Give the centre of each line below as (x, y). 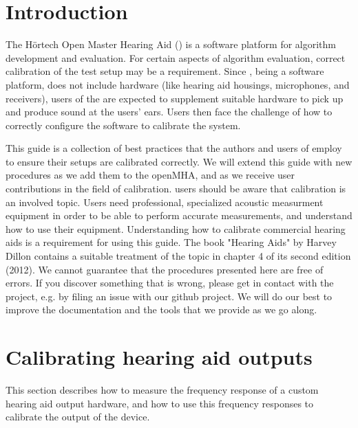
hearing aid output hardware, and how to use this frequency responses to (160, 403)
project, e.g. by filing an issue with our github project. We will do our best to (169, 296)
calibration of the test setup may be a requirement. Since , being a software (165, 71)
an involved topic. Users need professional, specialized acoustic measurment (165, 202)
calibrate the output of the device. (78, 417)
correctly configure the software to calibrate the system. (123, 125)
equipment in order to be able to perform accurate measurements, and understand (179, 215)
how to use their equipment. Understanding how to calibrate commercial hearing (176, 228)
